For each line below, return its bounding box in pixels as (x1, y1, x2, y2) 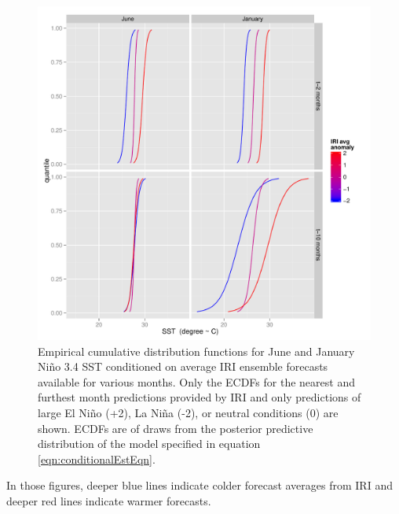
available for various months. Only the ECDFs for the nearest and (38, 373, 355, 390)
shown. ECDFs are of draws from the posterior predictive (38, 420, 313, 436)
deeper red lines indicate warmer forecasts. (6, 492, 211, 508)
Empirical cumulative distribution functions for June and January (38, 342, 355, 359)
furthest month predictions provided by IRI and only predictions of (38, 389, 361, 405)
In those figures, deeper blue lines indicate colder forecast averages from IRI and (6, 477, 393, 494)
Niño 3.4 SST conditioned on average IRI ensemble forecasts (38, 358, 328, 375)
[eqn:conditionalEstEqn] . (38, 450, 156, 467)
